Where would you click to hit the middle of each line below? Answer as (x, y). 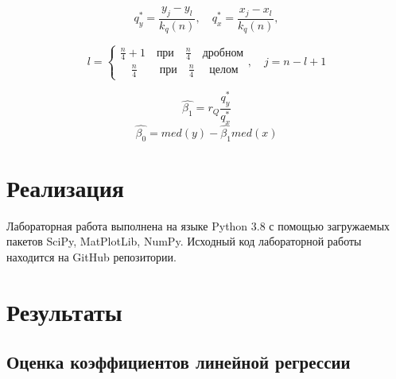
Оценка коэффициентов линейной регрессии (179, 362)
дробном (223, 53)
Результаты (64, 311)
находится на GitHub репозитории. (91, 256)
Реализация (65, 187)
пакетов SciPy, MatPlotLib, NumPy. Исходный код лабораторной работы (184, 241)
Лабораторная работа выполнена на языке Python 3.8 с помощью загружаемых (198, 225)
